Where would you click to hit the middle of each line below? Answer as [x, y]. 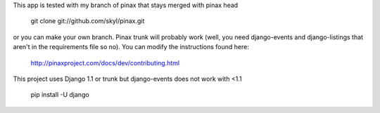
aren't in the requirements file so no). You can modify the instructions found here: [131, 47]
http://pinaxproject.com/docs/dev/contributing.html [105, 62]
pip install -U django [60, 95]
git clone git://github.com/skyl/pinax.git [88, 21]
